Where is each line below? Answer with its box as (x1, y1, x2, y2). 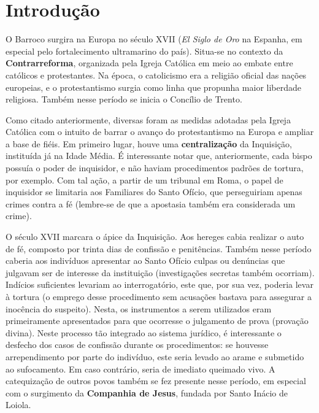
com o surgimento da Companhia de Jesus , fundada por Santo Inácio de (6, 386, 288, 399)
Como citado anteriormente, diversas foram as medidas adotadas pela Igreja (6, 113, 291, 126)
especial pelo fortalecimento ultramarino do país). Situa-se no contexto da (6, 44, 283, 57)
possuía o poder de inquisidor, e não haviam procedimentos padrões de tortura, (6, 161, 304, 174)
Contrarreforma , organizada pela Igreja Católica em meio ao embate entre (6, 56, 293, 69)
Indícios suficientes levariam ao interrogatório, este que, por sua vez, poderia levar (6, 278, 313, 291)
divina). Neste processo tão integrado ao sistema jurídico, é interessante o (6, 326, 282, 339)
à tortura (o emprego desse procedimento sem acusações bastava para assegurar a (6, 290, 312, 303)
